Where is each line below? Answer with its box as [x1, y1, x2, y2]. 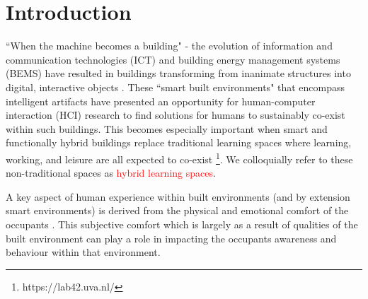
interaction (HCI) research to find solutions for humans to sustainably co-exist [6, 107, 345, 122]
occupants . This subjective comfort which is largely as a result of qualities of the [6, 216, 358, 231]
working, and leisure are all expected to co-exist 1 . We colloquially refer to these [6, 149, 353, 166]
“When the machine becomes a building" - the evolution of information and [6, 38, 333, 53]
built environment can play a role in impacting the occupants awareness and [6, 230, 337, 245]
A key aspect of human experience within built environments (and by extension [6, 189, 350, 204]
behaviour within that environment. [6, 245, 161, 259]
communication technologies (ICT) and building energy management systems [6, 52, 340, 66]
